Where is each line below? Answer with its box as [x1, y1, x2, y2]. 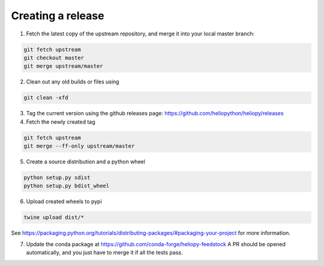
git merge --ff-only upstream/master [23, 143, 135, 150]
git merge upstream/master [23, 63, 103, 70]
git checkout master [23, 54, 84, 61]
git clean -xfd [23, 94, 68, 101]
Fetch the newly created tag [26, 118, 95, 125]
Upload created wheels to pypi [26, 198, 102, 205]
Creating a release [11, 9, 104, 22]
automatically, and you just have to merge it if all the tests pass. [26, 249, 183, 256]
